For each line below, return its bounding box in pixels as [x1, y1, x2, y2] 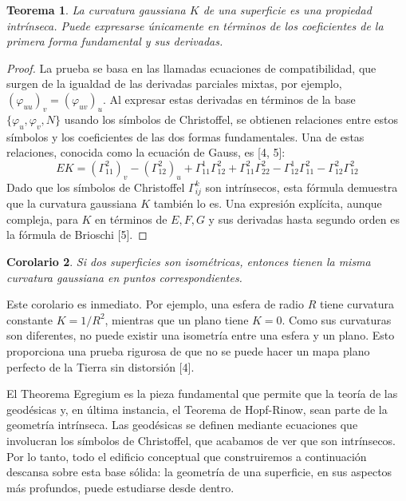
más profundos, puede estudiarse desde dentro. [6, 479, 235, 495]
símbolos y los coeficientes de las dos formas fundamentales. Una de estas [6, 128, 365, 145]
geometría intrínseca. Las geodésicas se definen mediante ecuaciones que [6, 416, 358, 433]
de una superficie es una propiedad [203, 2, 372, 18]
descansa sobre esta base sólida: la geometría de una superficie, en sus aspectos [6, 463, 392, 480]
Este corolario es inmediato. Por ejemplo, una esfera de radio [6, 296, 304, 312]
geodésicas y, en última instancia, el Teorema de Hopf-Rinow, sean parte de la [6, 400, 388, 417]
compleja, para [6, 210, 78, 227]
